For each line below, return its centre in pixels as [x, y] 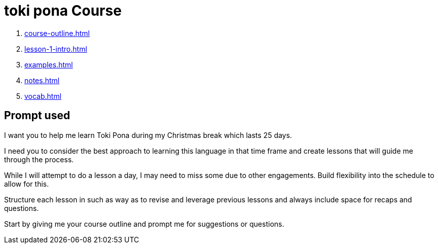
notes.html [42, 80]
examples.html [49, 64]
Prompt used [37, 116]
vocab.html [43, 96]
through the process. [39, 159]
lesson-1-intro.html [56, 49]
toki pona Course [63, 11]
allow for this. [27, 184]
